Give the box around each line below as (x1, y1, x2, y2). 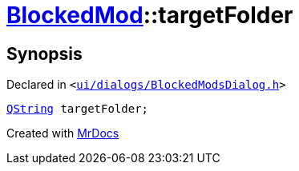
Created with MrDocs (6, 126, 119, 141)
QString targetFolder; (6, 102, 149, 116)
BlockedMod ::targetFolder (6, 2, 293, 29)
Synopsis (6, 43, 83, 64)
